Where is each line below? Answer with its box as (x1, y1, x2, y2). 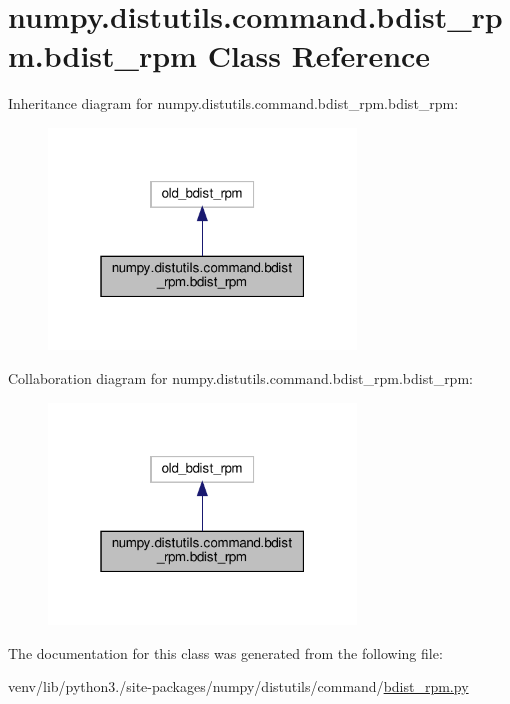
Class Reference (207, 35, 431, 76)
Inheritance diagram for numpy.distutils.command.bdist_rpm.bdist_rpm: (8, 93, 459, 114)
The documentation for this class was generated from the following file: (8, 642, 443, 663)
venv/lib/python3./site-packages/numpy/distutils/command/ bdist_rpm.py (8, 676, 469, 697)
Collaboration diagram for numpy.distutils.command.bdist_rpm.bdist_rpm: (8, 367, 473, 388)
